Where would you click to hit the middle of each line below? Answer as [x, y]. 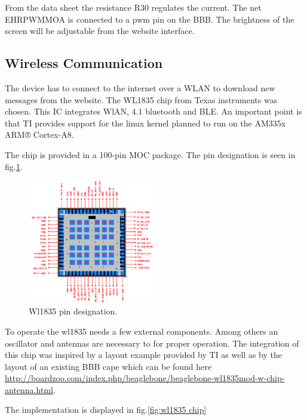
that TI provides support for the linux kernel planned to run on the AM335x [145, 123]
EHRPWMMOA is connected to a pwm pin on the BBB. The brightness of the [150, 19]
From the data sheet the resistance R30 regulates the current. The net [133, 7]
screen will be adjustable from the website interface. [100, 31]
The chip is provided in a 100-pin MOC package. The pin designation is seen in [150, 154]
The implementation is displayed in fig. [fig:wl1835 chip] [106, 410]
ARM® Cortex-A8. [39, 135]
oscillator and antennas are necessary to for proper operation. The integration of [152, 343]
